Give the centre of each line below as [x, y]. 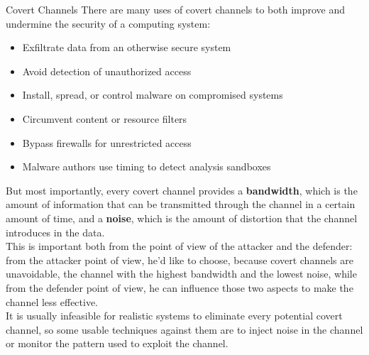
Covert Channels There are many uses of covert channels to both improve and [176, 9]
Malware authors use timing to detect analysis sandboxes [147, 166]
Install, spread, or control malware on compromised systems [153, 95]
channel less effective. [52, 301]
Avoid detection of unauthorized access [107, 71]
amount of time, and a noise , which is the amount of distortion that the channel [182, 218]
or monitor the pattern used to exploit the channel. [117, 343]
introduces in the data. [55, 232]
